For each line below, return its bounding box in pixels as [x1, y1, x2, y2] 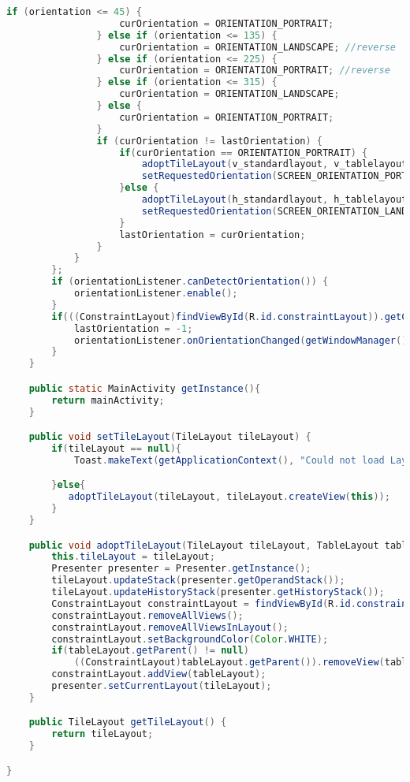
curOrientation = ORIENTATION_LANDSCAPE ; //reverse [119, 41, 397, 53]
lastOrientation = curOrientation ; [119, 229, 306, 240]
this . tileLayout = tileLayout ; [51, 551, 215, 563]
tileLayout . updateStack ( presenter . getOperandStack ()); [51, 575, 345, 586]
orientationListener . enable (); [73, 288, 238, 299]
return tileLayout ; [51, 728, 154, 740]
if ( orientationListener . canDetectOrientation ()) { [51, 276, 329, 288]
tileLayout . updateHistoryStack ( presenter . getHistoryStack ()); [51, 586, 385, 598]
